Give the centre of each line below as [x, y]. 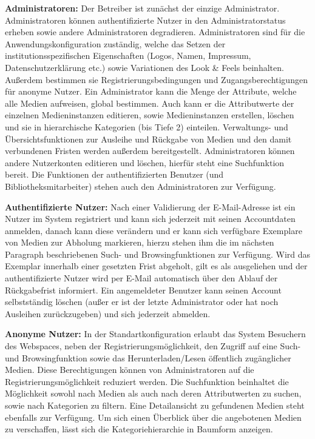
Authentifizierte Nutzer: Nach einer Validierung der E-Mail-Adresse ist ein [150, 206]
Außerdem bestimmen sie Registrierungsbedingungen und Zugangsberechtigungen [156, 79]
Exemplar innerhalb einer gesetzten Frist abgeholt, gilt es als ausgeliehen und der [156, 266]
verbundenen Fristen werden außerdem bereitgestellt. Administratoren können [150, 151]
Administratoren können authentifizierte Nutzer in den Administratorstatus [145, 20]
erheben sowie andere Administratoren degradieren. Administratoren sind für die [155, 32]
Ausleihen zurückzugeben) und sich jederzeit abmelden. [108, 313]
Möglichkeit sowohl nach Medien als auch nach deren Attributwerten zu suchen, [153, 393]
